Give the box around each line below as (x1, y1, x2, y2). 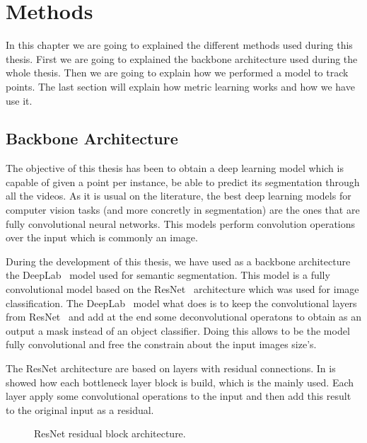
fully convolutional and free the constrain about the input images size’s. (6, 337, 317, 352)
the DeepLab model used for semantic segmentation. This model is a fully (6, 267, 330, 282)
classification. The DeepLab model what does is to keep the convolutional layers (6, 295, 357, 310)
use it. (6, 93, 33, 108)
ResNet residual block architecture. (34, 426, 186, 441)
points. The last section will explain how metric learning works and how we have (6, 79, 355, 93)
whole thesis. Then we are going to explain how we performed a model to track (6, 65, 349, 80)
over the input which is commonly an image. (6, 230, 198, 245)
